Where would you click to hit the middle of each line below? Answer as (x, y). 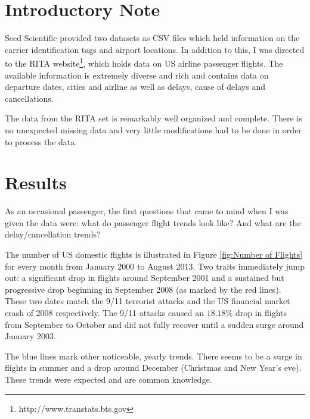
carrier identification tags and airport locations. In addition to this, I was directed (155, 49)
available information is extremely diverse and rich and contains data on (137, 75)
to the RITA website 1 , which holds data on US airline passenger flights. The (144, 62)
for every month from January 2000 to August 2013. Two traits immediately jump (155, 266)
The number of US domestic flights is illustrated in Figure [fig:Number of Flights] (154, 254)
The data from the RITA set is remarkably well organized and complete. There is (154, 118)
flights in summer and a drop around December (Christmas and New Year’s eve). (153, 368)
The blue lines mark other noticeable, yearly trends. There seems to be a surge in (154, 356)
